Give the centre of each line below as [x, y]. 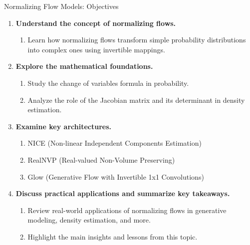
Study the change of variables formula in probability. [108, 83]
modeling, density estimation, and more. [89, 220]
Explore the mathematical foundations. [84, 66]
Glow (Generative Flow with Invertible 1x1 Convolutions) [116, 176]
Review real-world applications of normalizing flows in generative [127, 210]
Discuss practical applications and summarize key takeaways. [123, 193]
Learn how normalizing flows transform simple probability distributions [137, 40]
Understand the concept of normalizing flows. [96, 23]
